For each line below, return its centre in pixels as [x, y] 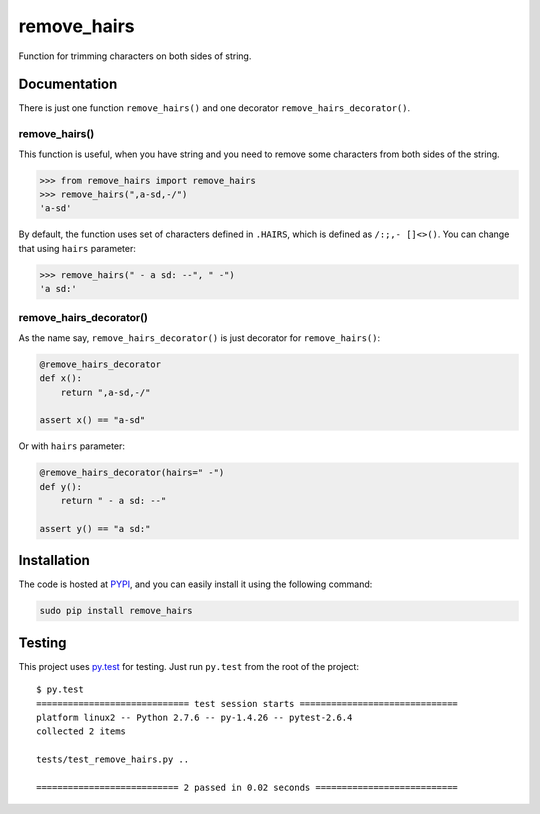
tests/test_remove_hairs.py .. [113, 759]
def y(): [61, 486]
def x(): [61, 378]
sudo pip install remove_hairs [116, 611]
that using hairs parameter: [77, 248]
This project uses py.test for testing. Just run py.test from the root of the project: [189, 666]
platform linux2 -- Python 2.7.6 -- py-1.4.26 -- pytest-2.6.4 [194, 718]
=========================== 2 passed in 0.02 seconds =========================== [247, 788]
